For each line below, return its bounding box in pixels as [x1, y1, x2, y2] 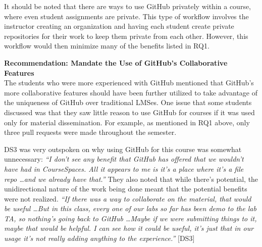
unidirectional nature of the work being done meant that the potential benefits [4, 183, 247, 194]
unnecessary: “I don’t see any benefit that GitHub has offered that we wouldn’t [4, 154, 244, 164]
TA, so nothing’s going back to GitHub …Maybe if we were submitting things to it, [4, 213, 257, 223]
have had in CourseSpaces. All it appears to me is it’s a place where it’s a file [4, 163, 244, 174]
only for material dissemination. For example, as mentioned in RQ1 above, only [4, 117, 250, 127]
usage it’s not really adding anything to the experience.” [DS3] [4, 233, 195, 243]
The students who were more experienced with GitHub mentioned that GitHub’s [4, 77, 254, 88]
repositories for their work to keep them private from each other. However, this [4, 30, 248, 41]
